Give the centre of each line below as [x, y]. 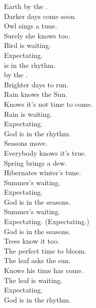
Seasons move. [26, 143]
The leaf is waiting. [33, 280]
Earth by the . [26, 6]
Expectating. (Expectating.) [47, 221]
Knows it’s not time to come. [48, 104]
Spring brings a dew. [36, 162]
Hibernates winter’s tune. [43, 172]
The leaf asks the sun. [37, 260]
